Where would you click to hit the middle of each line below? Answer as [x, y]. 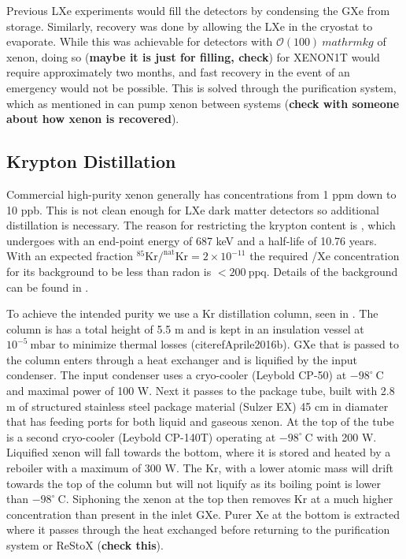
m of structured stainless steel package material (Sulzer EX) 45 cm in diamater [197, 406]
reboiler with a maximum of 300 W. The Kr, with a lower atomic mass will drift [200, 468]
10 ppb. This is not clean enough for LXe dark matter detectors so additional [193, 209]
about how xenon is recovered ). [93, 119]
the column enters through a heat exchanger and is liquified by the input [182, 359]
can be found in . [48, 287]
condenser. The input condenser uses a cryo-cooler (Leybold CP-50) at [177, 375]
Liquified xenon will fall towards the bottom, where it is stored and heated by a [199, 452]
